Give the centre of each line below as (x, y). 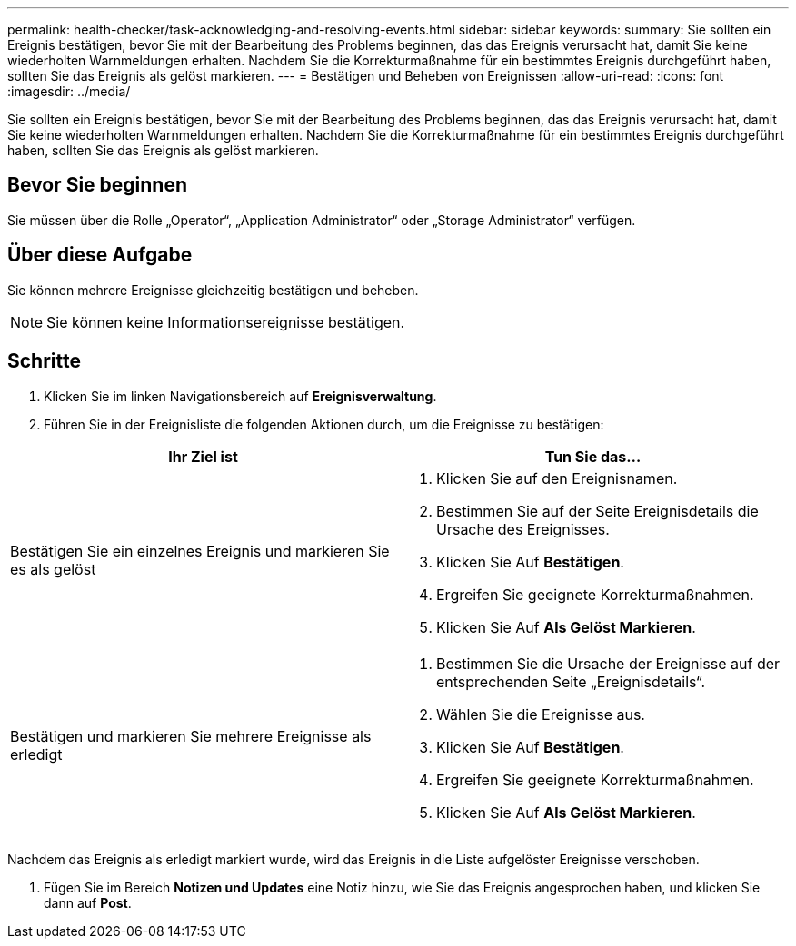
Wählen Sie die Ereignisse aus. (541, 714)
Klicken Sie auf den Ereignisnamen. (557, 478)
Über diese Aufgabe (100, 255)
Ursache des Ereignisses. (523, 529)
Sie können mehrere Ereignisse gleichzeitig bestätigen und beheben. (213, 290)
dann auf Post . (88, 902)
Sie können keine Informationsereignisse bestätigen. (226, 322)
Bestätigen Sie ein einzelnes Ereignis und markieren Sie (200, 551)
